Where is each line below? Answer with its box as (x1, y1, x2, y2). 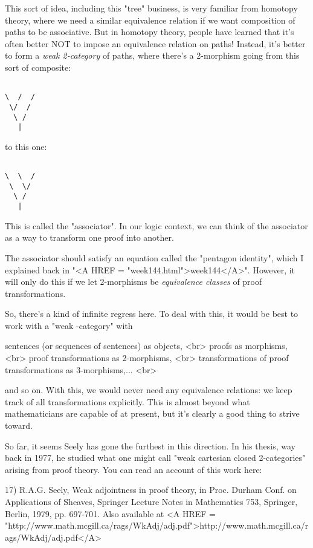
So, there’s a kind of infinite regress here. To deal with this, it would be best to (5, 307, 298, 320)
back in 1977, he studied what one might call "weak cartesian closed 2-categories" (5, 451, 306, 464)
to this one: (5, 140, 47, 152)
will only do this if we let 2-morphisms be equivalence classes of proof (5, 275, 262, 288)
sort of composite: (5, 60, 71, 73)
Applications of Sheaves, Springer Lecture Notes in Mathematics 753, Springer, (5, 495, 298, 507)
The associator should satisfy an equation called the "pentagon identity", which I (5, 251, 304, 264)
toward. (5, 419, 33, 432)
